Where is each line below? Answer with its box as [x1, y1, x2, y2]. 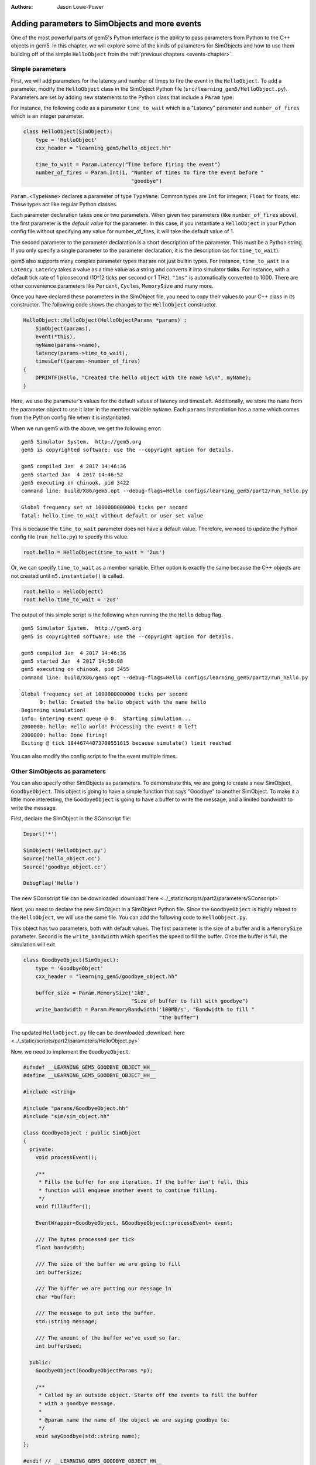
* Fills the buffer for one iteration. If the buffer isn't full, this [38, 1178, 249, 1185]
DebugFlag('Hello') [23, 880, 79, 887]
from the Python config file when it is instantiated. [11, 414, 131, 421]
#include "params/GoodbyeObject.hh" [23, 1105, 129, 1112]
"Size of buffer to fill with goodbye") [130, 998, 249, 1004]
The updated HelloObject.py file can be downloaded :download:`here [11, 1029, 186, 1036]
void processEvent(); [35, 1154, 98, 1161]
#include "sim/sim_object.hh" [23, 1113, 110, 1120]
